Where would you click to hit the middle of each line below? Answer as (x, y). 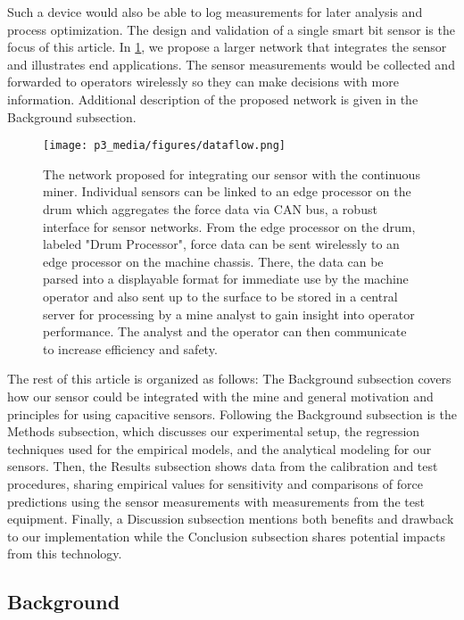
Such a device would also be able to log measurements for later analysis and (215, 12)
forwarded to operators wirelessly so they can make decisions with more (203, 82)
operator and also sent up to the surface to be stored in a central (220, 296)
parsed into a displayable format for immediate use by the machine (226, 279)
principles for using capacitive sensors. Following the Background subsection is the (232, 413)
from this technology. (65, 554)
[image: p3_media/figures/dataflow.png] (165, 146)
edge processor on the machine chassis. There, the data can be (213, 261)
